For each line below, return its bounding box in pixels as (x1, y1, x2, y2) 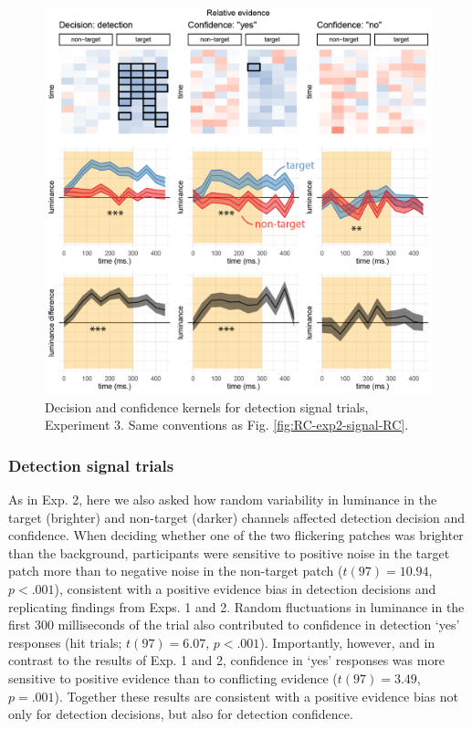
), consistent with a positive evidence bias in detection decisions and (54, 578, 436, 598)
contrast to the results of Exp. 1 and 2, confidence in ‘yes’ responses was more (8, 651, 446, 670)
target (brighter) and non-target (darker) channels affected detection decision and (8, 507, 466, 526)
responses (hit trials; (8, 632, 122, 651)
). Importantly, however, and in (259, 632, 435, 651)
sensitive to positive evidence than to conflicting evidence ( (8, 668, 338, 687)
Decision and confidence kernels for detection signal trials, (45, 397, 369, 416)
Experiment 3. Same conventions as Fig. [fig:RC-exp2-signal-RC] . (45, 415, 409, 434)
